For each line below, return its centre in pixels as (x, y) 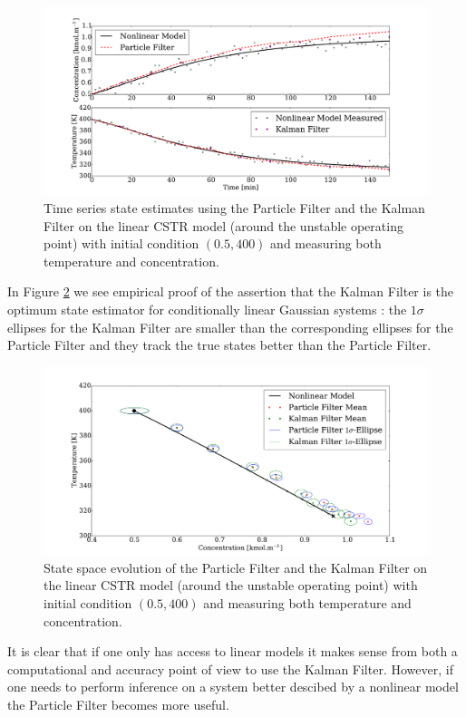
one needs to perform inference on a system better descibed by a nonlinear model (233, 687)
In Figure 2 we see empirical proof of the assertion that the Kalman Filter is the (231, 291)
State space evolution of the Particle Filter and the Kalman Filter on (236, 567)
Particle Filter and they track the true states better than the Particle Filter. (219, 345)
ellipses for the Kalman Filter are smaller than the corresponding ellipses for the (230, 327)
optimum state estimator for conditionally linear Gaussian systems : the (207, 309)
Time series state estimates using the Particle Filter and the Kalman (234, 208)
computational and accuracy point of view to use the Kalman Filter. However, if (230, 669)
